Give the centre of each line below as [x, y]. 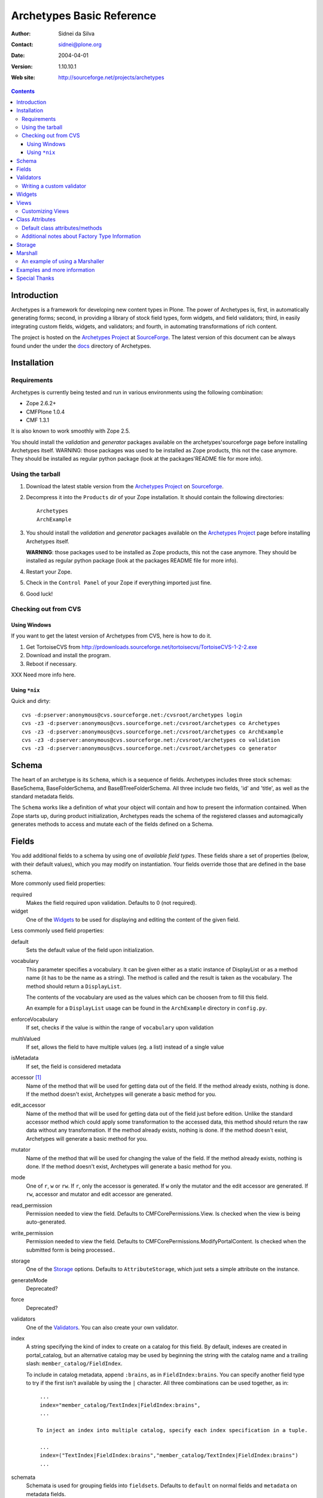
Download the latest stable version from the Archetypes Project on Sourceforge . [125, 486]
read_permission [32, 1205]
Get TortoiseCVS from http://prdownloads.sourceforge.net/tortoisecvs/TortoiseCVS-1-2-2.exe [141, 647]
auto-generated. [46, 1222]
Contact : [22, 44]
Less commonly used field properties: [58, 931]
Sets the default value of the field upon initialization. [90, 950]
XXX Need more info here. [43, 675]
